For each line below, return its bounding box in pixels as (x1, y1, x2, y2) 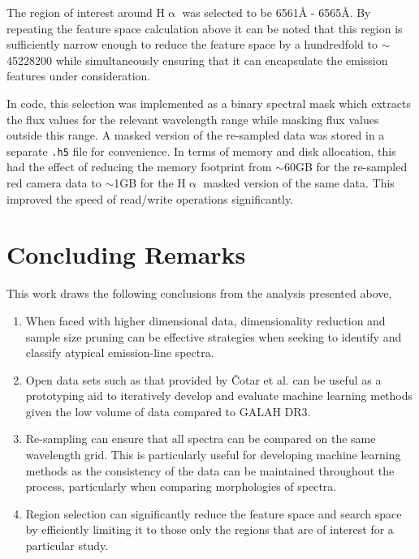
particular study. (25, 537, 109, 554)
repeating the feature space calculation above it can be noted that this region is (6, 19, 403, 37)
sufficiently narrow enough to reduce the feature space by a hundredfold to (6, 36, 378, 53)
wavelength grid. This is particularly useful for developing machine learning (25, 446, 401, 463)
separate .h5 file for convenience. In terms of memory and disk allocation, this (6, 142, 396, 159)
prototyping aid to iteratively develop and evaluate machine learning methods (25, 387, 413, 404)
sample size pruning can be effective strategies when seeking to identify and (25, 328, 402, 345)
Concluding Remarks (6, 238, 246, 271)
